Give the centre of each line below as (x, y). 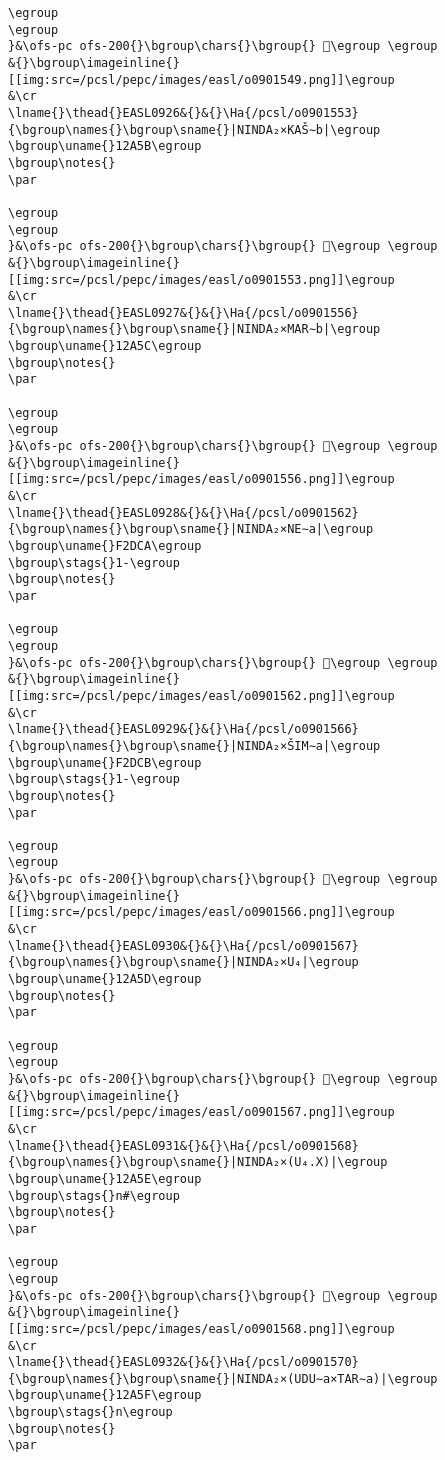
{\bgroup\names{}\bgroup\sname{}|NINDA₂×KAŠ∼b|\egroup (194, 129)
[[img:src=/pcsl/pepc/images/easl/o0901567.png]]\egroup (201, 1112)
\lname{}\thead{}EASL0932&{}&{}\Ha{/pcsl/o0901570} (183, 1362)
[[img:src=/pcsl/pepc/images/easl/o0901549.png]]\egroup (201, 79)
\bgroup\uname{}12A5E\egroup (105, 1178)
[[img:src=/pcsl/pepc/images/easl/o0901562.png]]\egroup (201, 695)
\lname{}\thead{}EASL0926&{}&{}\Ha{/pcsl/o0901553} (183, 112)
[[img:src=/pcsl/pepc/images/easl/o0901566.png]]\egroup (201, 912)
